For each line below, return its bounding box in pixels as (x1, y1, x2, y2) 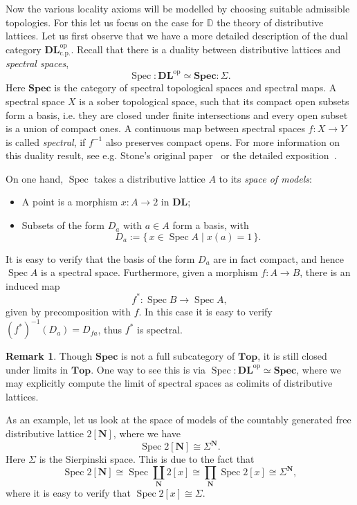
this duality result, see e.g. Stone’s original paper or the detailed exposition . (6, 148, 337, 163)
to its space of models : (219, 171, 312, 185)
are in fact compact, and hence (213, 251, 344, 266)
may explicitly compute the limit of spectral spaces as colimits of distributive (6, 376, 333, 390)
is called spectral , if (6, 134, 86, 149)
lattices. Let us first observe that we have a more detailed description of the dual (6, 28, 348, 43)
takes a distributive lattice (94, 171, 205, 185)
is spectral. (136, 322, 183, 336)
